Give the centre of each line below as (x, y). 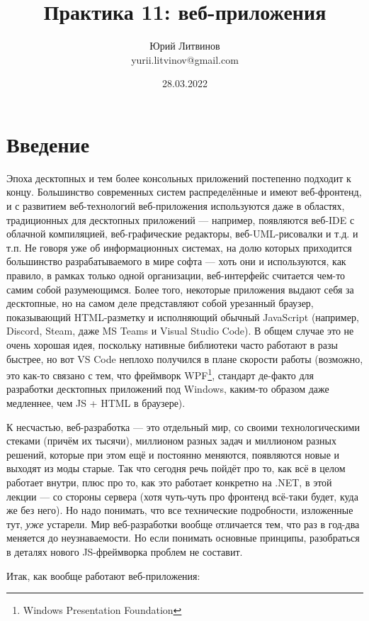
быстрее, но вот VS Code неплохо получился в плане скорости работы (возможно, (185, 358)
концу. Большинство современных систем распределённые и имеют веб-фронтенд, (184, 192)
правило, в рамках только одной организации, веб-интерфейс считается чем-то (176, 275)
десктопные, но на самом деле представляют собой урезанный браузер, (160, 303)
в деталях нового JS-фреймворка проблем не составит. (125, 551)
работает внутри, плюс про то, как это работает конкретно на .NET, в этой (169, 482)
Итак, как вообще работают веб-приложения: (103, 575)
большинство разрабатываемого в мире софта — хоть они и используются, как (176, 261)
